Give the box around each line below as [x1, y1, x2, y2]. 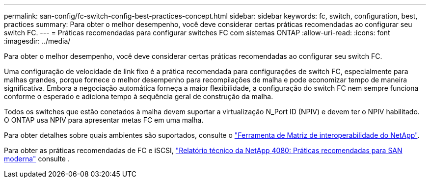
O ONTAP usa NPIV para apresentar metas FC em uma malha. [4, 116, 204, 124]
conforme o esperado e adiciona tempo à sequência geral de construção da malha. [4, 92, 273, 101]
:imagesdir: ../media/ [4, 37, 71, 45]
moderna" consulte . [4, 155, 70, 163]
